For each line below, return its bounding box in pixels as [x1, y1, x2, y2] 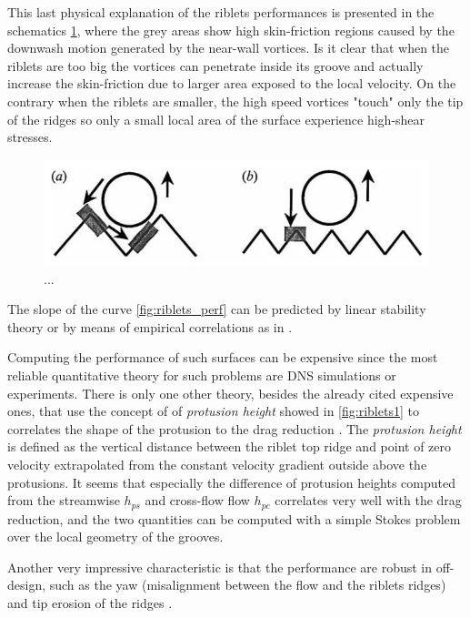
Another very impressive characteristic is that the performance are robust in [7, 557, 432, 576]
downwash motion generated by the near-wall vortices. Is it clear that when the [7, 38, 450, 57]
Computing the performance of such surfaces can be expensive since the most [7, 348, 438, 367]
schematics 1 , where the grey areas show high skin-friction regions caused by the [7, 20, 455, 39]
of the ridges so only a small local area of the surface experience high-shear [7, 109, 425, 128]
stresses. [7, 127, 53, 147]
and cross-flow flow [145, 491, 250, 510]
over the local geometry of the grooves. [7, 527, 224, 546]
